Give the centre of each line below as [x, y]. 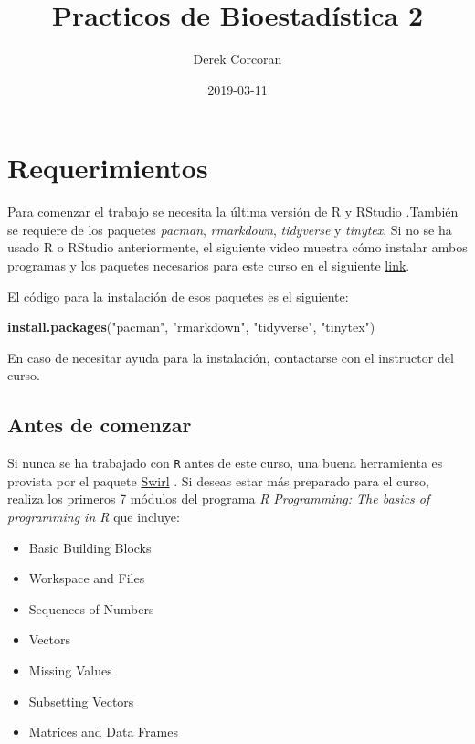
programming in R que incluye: [94, 517]
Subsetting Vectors [81, 701]
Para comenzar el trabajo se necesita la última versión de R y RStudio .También [233, 212]
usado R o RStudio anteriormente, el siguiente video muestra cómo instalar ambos [237, 247]
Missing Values [70, 670]
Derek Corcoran [237, 59]
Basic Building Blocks [90, 547]
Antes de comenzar [100, 425]
